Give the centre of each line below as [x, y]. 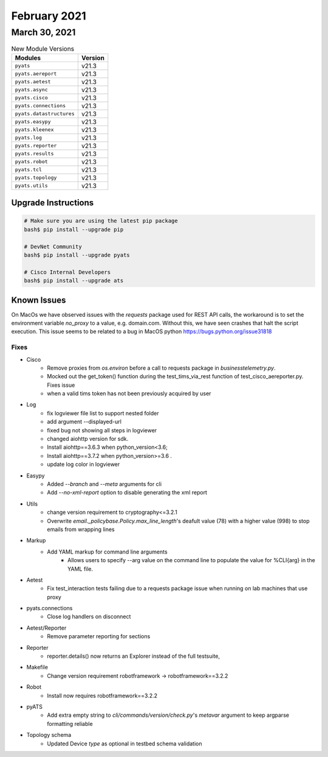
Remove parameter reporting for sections [99, 636]
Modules [28, 58]
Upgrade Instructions [53, 203]
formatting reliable [70, 724]
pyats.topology [36, 178]
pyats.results [34, 154]
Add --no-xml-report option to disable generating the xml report [127, 493]
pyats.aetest [33, 82]
